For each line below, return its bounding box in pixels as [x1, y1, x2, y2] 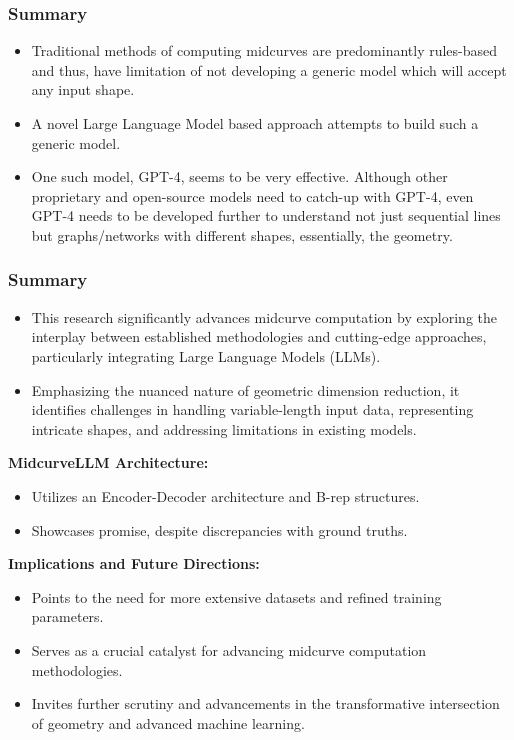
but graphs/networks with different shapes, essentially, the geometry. [31, 224, 453, 245]
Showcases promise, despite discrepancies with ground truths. [31, 519, 408, 540]
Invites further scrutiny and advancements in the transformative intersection [31, 693, 500, 714]
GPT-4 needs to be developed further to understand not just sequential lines [31, 205, 501, 226]
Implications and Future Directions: [8, 553, 260, 574]
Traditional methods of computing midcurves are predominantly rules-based [31, 40, 498, 61]
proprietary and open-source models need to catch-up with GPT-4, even [31, 185, 474, 206]
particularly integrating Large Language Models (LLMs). [31, 345, 381, 366]
